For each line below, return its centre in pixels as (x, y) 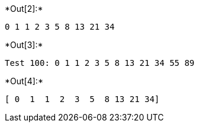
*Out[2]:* (24, 9)
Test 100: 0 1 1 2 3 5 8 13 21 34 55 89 (100, 63)
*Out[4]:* (24, 81)
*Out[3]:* (24, 45)
